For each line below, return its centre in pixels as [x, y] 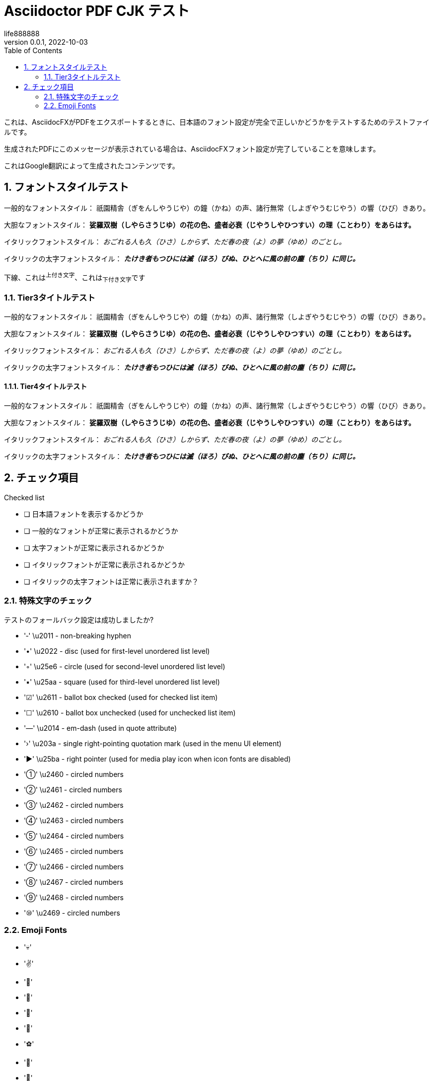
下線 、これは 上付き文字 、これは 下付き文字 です [75, 277]
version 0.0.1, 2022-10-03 [46, 42]
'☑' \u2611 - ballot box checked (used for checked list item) [121, 697]
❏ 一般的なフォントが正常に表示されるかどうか [101, 531]
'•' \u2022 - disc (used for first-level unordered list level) [117, 651]
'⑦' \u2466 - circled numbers [74, 866]
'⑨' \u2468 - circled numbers [74, 897]
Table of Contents [33, 50]
